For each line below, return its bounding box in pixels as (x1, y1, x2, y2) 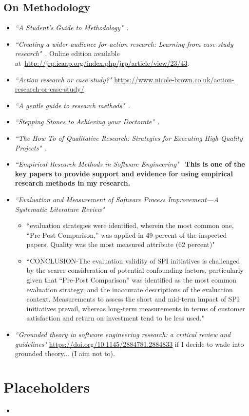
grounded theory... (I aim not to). (15, 348, 115, 359)
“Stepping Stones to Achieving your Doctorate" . (15, 116, 160, 127)
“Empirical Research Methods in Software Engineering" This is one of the (15, 159, 245, 169)
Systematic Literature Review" (15, 204, 105, 214)
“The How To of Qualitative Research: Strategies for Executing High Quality (15, 132, 243, 143)
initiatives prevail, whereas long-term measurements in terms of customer (26, 303, 245, 313)
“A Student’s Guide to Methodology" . (15, 22, 129, 33)
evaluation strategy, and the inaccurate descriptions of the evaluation (26, 284, 233, 294)
